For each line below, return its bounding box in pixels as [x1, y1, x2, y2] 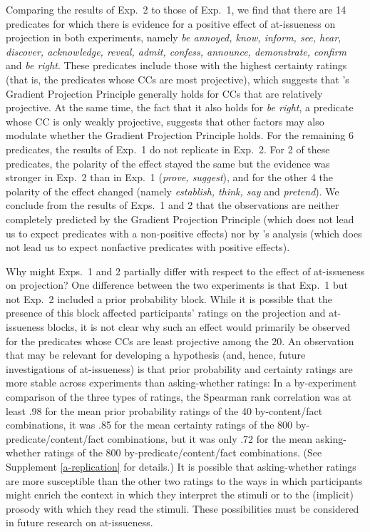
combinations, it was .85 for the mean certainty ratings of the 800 [6, 417, 293, 432]
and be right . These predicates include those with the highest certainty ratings [6, 58, 347, 73]
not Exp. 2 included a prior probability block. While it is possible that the [6, 291, 332, 306]
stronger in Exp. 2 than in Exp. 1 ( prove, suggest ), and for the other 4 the [6, 170, 334, 185]
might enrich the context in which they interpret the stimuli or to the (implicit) [6, 487, 354, 502]
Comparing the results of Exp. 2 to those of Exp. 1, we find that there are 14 [6, 2, 346, 16]
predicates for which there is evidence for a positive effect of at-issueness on [6, 16, 336, 31]
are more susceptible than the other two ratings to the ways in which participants [6, 473, 363, 488]
